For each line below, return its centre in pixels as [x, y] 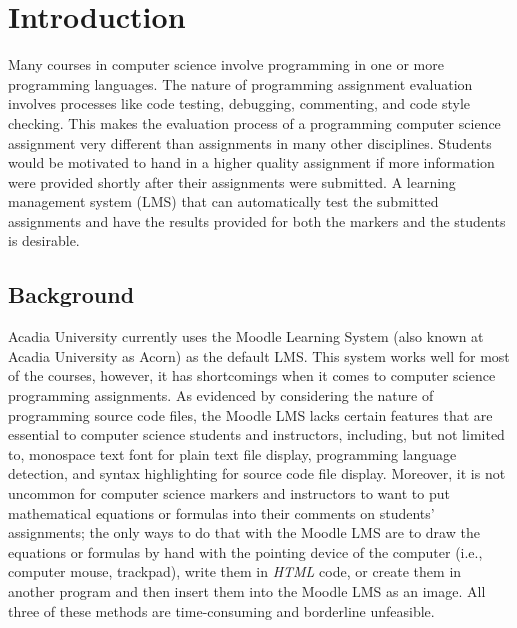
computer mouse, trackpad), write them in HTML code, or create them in [235, 571]
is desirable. [44, 240]
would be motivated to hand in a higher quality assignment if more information [251, 162]
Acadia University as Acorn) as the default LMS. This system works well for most [259, 355]
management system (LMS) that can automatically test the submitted [223, 201]
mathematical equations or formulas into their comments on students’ [221, 512]
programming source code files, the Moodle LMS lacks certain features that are [250, 414]
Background [71, 294]
